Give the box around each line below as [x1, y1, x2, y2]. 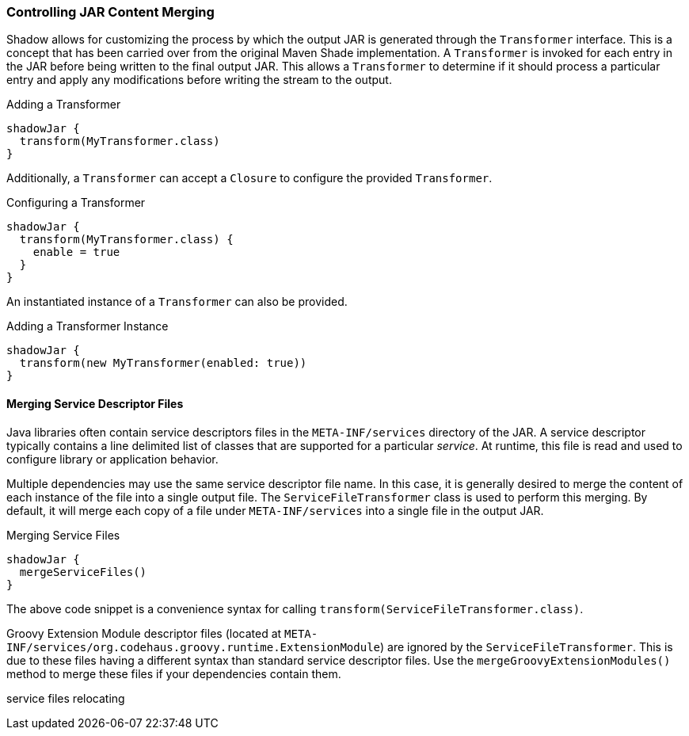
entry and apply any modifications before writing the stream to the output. [6, 73, 392, 87]
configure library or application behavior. [6, 452, 219, 466]
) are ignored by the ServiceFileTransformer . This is [380, 639, 673, 654]
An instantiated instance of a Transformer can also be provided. [6, 295, 348, 309]
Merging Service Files [6, 528, 120, 542]
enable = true [32, 246, 120, 259]
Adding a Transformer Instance [6, 319, 169, 334]
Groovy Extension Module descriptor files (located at [6, 626, 282, 640]
